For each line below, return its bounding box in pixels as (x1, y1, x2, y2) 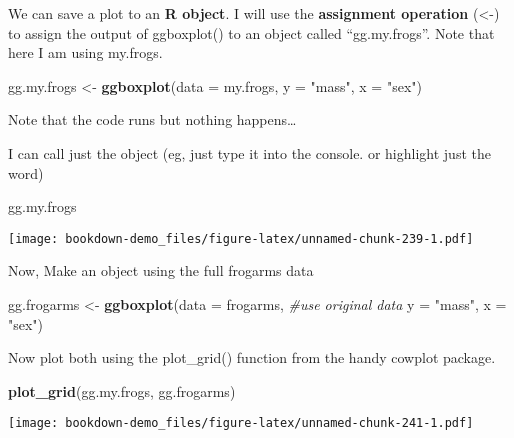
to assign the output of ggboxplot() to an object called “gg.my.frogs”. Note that (8, 22, 495, 43)
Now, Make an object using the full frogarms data (8, 260, 314, 281)
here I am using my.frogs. (8, 42, 163, 63)
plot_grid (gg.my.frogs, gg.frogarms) (8, 380, 236, 401)
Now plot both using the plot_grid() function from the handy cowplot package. (8, 347, 496, 368)
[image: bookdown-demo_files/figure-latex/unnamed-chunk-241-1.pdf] (8, 416, 474, 431)
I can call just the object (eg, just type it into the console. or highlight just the (8, 142, 491, 163)
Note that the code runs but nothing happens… (8, 109, 297, 130)
